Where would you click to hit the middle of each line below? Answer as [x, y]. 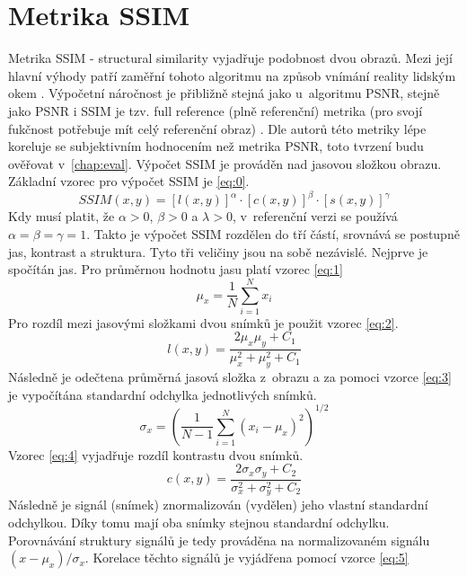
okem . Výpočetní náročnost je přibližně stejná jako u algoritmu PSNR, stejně [224, 93]
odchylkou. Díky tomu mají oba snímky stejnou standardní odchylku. [199, 522]
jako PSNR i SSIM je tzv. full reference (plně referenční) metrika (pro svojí [216, 110]
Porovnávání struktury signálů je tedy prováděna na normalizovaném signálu [219, 540]
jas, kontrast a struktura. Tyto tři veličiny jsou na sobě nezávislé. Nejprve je [218, 251]
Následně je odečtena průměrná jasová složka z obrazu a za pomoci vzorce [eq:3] [230, 377]
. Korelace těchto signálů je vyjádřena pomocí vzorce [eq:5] [247, 558]
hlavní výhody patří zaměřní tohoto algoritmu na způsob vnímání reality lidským [232, 75]
